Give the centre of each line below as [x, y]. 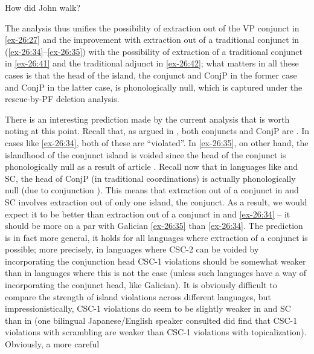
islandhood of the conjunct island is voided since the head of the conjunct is [146, 154]
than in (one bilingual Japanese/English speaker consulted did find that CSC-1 [151, 320]
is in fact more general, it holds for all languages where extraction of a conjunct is [156, 237]
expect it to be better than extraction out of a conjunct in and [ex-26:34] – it [148, 214]
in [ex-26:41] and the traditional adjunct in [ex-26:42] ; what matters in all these [152, 63]
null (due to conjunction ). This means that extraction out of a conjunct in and [152, 190]
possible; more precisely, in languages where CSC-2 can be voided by [132, 249]
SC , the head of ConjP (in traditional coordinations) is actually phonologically [150, 178]
